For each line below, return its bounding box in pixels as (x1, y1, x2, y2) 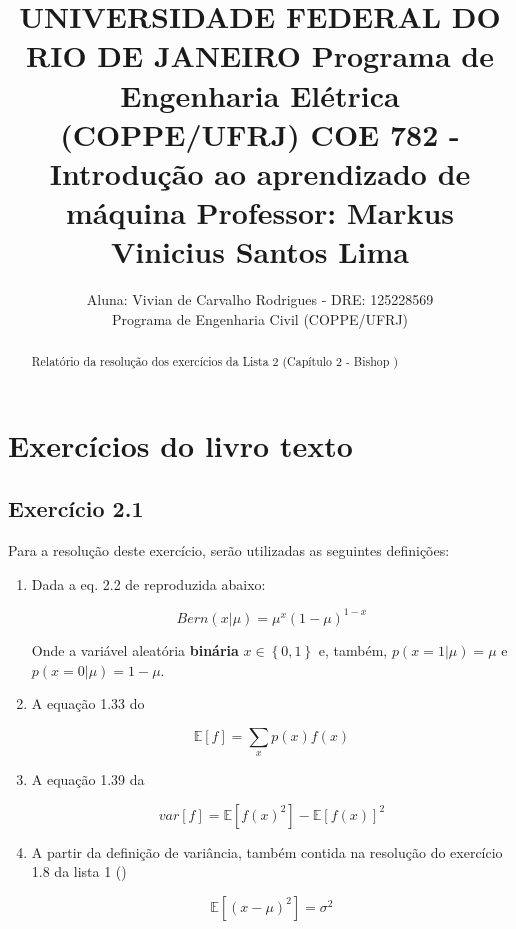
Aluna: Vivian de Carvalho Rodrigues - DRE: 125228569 (86, 289, 434, 310)
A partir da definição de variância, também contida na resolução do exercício (31, 841, 503, 862)
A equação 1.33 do (31, 693, 145, 714)
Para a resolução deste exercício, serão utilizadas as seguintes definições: (8, 540, 450, 561)
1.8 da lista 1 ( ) (31, 861, 127, 882)
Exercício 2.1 (8, 493, 144, 524)
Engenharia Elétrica (120, 74, 400, 115)
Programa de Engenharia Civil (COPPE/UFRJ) (111, 308, 409, 329)
